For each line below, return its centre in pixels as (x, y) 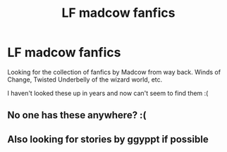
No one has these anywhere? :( (77, 115)
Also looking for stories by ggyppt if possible (108, 139)
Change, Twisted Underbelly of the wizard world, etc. (85, 80)
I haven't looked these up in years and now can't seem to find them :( (108, 93)
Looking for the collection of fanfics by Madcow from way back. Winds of (114, 72)
